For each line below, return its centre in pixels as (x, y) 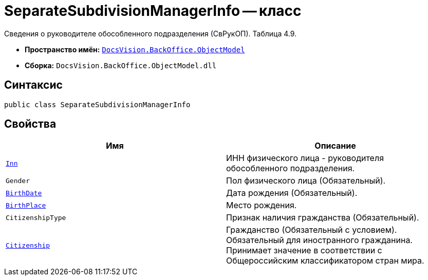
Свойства (30, 124)
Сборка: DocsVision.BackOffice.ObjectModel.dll (121, 65)
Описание (335, 146)
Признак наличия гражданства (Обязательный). (323, 218)
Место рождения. (262, 205)
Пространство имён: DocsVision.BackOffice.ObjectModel (135, 49)
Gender (18, 181)
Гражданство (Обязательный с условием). (312, 230)
